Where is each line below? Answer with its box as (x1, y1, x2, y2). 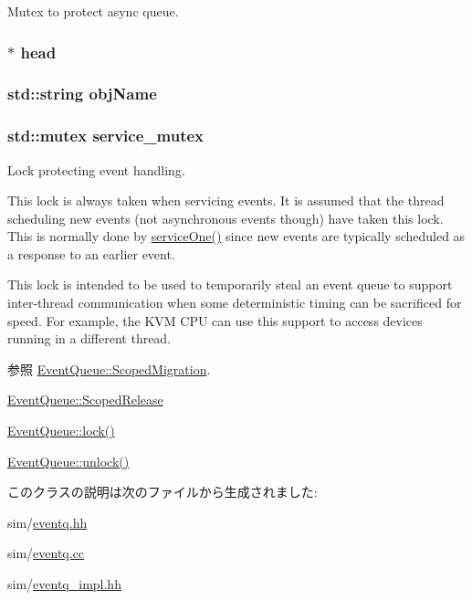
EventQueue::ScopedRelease (7, 390, 163, 409)
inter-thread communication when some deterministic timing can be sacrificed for (7, 293, 462, 312)
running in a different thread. (7, 329, 172, 348)
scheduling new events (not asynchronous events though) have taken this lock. (7, 208, 444, 227)
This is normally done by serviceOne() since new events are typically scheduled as (7, 226, 466, 246)
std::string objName (7, 82, 157, 105)
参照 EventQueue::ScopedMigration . (7, 359, 211, 378)
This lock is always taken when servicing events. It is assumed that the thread (7, 191, 445, 210)
